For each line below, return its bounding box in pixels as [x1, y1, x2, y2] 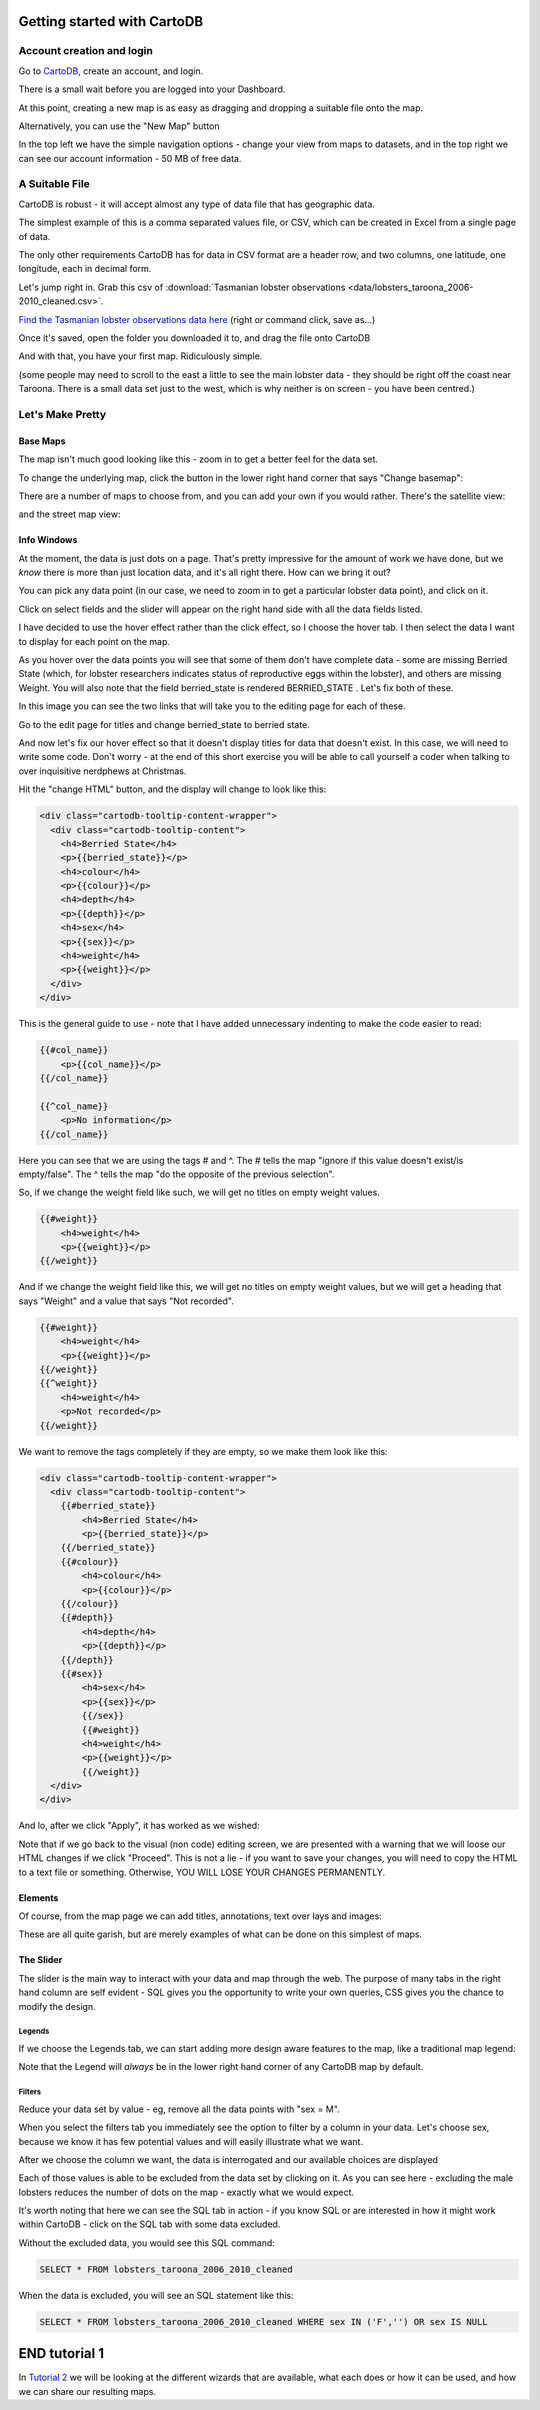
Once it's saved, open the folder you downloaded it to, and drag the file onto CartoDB [18, 331, 371, 344]
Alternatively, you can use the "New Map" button [18, 120, 220, 132]
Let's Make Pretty [18, 407, 107, 421]
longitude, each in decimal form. [18, 263, 152, 275]
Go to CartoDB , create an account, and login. [18, 65, 204, 77]
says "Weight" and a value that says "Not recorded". [18, 1295, 234, 1307]
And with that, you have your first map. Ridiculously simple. [18, 350, 263, 362]
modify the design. [18, 2000, 96, 2012]
